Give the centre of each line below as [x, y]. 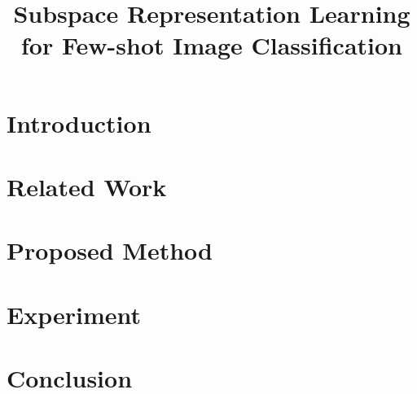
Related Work [87, 186]
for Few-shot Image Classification [212, 45]
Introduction [79, 123]
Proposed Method [110, 250]
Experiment [74, 314]
